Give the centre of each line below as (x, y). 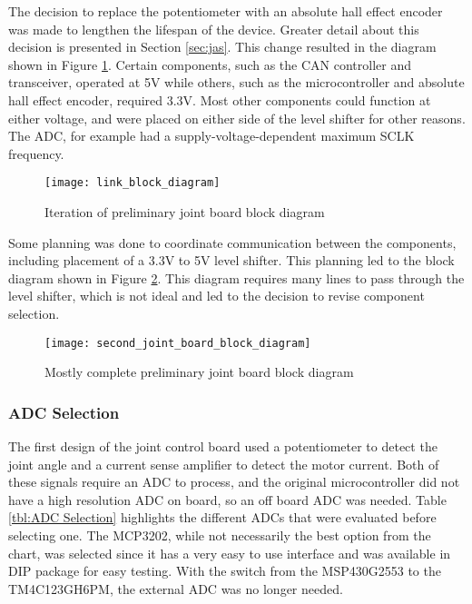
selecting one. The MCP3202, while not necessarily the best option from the (220, 535)
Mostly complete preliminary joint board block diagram (199, 372)
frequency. (36, 153)
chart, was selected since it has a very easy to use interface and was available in (230, 553)
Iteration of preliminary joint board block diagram (185, 212)
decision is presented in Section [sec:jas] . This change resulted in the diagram (222, 47)
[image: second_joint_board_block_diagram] (178, 343)
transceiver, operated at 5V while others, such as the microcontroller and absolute (236, 82)
